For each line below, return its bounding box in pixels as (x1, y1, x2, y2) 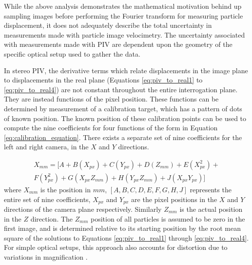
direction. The (30, 213, 73, 224)
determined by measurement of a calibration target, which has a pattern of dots (4, 103, 242, 113)
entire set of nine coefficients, (4, 194, 91, 204)
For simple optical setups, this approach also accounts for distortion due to (4, 242, 228, 252)
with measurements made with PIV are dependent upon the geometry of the (4, 39, 233, 49)
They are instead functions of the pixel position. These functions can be (4, 94, 219, 104)
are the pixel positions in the (131, 194, 217, 204)
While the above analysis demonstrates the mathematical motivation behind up (4, 1, 242, 11)
